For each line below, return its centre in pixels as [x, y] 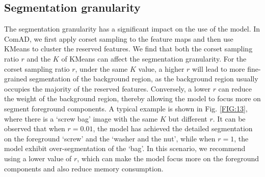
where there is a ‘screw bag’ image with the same [81, 118]
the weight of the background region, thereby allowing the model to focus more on [132, 98]
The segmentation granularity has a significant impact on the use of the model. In [132, 29]
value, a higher [161, 68]
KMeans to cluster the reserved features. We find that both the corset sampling [128, 49]
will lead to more [219, 68]
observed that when [35, 128]
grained [16, 79]
